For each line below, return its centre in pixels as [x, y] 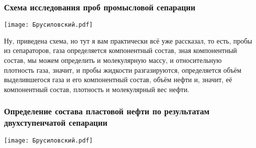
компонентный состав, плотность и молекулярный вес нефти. [97, 89]
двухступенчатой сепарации [56, 123]
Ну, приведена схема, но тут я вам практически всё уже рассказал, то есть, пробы [128, 40]
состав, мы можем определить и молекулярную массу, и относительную [113, 60]
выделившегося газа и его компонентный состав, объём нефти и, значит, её [118, 79]
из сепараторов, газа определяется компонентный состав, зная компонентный [121, 50]
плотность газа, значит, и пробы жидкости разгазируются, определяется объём [123, 70]
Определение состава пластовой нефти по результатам [107, 111]
